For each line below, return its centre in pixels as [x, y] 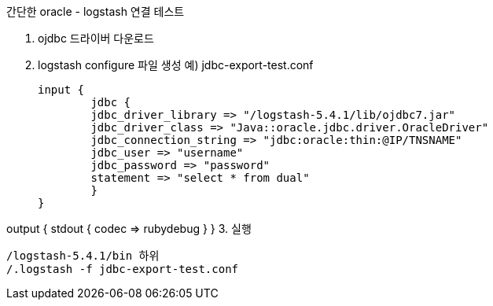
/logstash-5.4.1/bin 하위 [83, 256]
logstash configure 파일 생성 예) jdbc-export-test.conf [176, 65]
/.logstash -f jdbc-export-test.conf [123, 269]
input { [61, 90]
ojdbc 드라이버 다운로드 [96, 38]
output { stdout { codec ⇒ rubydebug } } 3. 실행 [129, 229]
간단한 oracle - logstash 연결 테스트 [96, 11]
